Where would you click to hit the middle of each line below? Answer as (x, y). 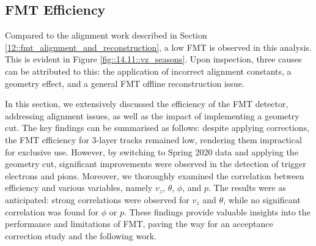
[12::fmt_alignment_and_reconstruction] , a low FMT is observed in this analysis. (158, 47)
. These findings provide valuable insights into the (217, 211)
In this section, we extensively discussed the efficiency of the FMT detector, (147, 104)
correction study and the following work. (81, 235)
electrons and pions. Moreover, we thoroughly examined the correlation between (155, 175)
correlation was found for (52, 211)
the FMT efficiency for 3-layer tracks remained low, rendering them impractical (153, 139)
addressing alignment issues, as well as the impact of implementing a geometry (152, 115)
